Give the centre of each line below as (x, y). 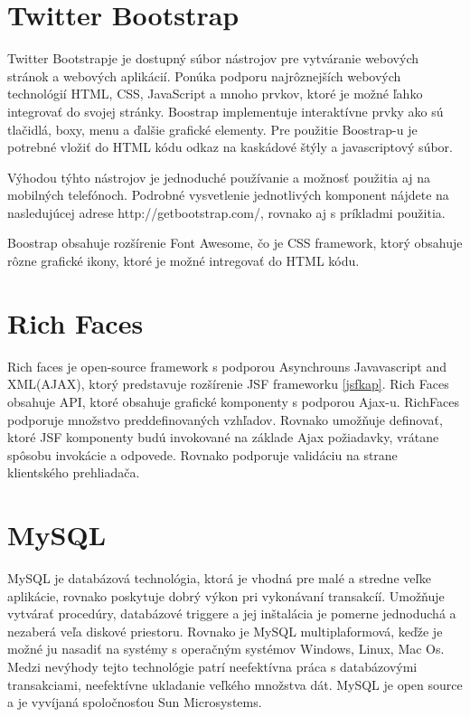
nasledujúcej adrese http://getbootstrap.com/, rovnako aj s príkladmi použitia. (226, 212)
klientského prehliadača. (74, 472)
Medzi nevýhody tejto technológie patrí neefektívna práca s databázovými (212, 667)
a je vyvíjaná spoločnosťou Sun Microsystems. (135, 702)
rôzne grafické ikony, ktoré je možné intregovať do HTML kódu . (183, 261)
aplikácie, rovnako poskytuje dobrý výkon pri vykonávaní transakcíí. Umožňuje (226, 595)
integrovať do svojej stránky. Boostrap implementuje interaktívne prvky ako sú (226, 111)
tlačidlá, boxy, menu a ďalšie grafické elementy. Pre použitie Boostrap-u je (212, 129)
